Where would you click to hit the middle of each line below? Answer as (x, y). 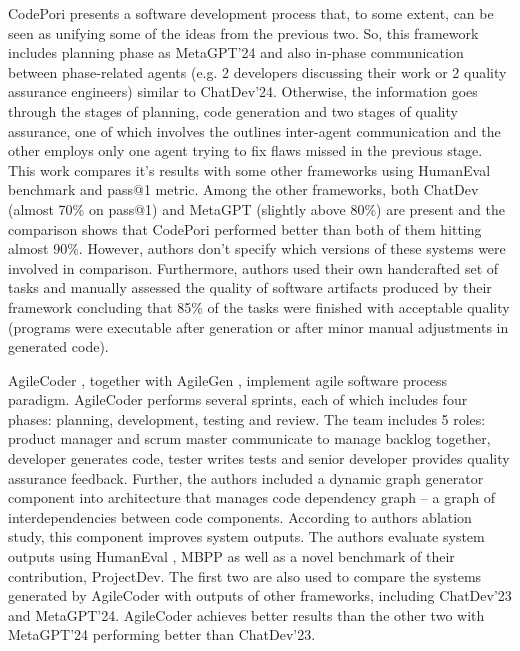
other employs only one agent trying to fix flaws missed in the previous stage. (245, 150)
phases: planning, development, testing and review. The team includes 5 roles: (247, 418)
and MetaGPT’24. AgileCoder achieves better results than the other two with (246, 614)
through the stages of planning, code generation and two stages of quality (233, 110)
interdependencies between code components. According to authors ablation (240, 516)
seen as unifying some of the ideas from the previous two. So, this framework (243, 32)
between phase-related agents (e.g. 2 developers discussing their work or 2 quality (257, 71)
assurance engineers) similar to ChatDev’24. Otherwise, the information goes (243, 91)
